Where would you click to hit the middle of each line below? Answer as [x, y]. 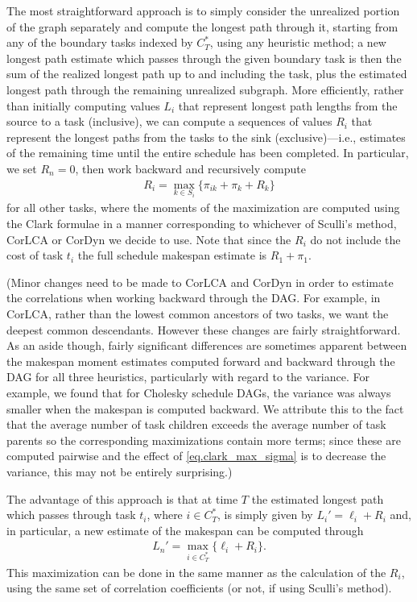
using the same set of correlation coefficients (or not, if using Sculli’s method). [199, 588]
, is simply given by [265, 515]
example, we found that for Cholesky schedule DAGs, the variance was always [199, 392]
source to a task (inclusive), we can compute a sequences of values [169, 121]
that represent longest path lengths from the [288, 105]
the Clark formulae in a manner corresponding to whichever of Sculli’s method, [202, 224]
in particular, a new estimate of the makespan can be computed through [185, 530]
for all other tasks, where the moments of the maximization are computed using [203, 208]
